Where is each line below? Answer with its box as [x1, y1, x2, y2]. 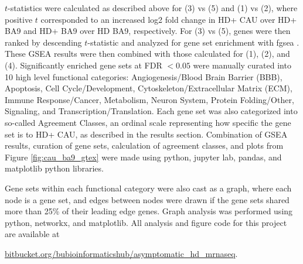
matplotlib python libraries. [5, 162, 104, 174]
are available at [5, 228, 60, 240]
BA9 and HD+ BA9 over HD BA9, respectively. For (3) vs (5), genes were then [5, 25, 291, 37]
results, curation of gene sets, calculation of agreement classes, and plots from [5, 139, 284, 152]
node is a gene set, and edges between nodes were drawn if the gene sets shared [5, 193, 290, 205]
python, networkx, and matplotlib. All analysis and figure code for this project [5, 216, 287, 228]
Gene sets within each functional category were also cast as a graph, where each [5, 181, 292, 194]
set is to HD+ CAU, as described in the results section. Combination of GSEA [5, 128, 288, 140]
